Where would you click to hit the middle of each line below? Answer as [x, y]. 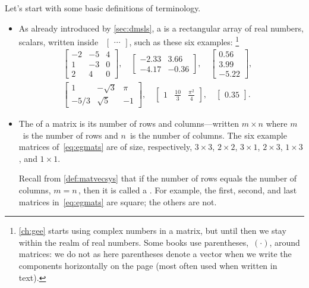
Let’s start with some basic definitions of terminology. [103, 8]
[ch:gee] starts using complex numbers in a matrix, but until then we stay [152, 231]
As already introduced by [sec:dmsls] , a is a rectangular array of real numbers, [161, 28]
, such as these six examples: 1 [184, 41]
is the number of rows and [70, 135]
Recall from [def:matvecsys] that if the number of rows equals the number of [158, 178]
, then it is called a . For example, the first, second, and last [187, 190]
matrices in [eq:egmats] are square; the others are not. [118, 201]
